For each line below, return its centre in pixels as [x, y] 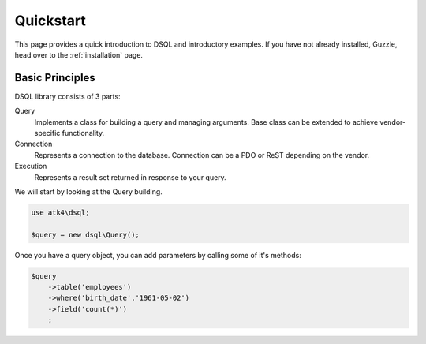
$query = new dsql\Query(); [85, 234]
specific [47, 133]
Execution [31, 166]
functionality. [83, 133]
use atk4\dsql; [60, 212]
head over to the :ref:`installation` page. [79, 54]
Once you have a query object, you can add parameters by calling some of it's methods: [158, 255]
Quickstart [50, 21]
